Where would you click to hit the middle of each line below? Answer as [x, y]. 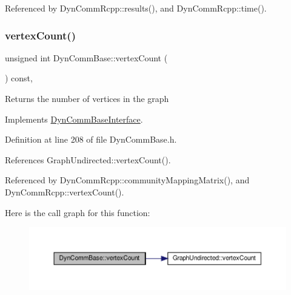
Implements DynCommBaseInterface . [74, 119]
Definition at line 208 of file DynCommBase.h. [91, 139]
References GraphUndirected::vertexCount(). [88, 159]
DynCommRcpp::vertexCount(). [65, 192]
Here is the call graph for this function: [78, 212]
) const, [19, 78]
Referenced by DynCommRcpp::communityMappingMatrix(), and [127, 180]
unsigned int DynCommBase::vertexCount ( [86, 57]
